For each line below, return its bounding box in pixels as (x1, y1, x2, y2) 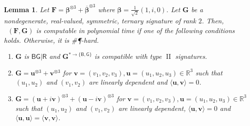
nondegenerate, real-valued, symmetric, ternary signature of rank (4, 16, 196, 26)
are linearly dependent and (89, 77, 168, 87)
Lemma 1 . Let (4, 4, 49, 14)
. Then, (201, 16, 224, 26)
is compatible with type (94, 51, 162, 61)
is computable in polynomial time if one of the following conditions (36, 25, 235, 36)
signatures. (175, 51, 207, 61)
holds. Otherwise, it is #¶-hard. (4, 35, 99, 45)
